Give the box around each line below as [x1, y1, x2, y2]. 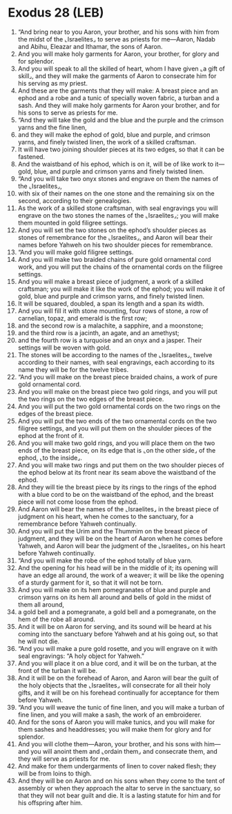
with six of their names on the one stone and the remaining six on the [17, 189, 215, 198]
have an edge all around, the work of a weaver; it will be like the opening [17, 571, 224, 579]
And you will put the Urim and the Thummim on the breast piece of [17, 527, 208, 535]
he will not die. [17, 637, 60, 645]
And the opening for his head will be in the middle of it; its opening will [17, 563, 218, 571]
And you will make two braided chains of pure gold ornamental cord [17, 255, 211, 263]
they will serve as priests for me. [17, 755, 111, 763]
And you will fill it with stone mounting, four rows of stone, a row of [17, 306, 209, 315]
